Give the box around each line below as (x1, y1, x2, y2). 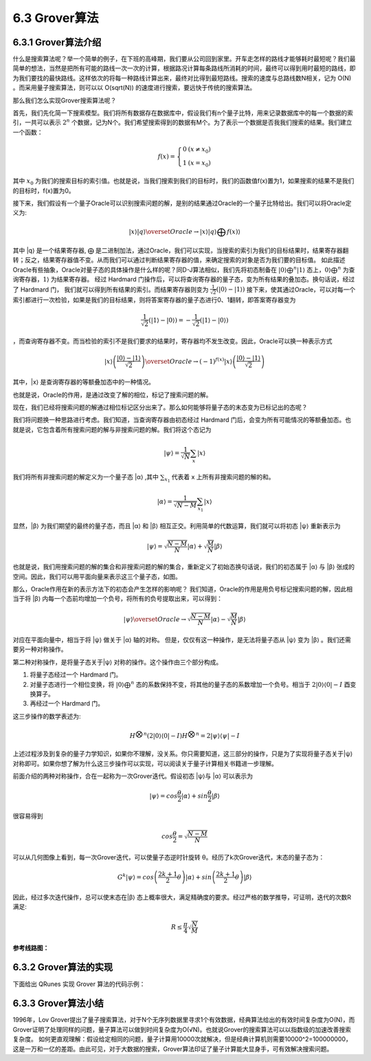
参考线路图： (12, 943, 49, 952)
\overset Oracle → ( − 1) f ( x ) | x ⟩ (145, 356, 233, 365)
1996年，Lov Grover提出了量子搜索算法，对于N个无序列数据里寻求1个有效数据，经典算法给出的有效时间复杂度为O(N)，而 (12, 1016, 355, 1024)
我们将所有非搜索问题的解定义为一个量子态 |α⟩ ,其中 (12, 472, 159, 481)
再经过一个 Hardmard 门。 (30, 699, 104, 708)
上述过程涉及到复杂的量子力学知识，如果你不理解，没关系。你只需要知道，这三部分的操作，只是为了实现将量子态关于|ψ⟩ (12, 750, 353, 758)
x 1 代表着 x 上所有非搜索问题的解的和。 (164, 472, 275, 483)
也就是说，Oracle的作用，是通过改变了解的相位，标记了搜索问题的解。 (12, 391, 212, 399)
